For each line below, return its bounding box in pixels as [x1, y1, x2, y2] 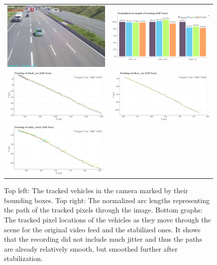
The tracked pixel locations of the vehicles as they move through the [4, 214, 211, 225]
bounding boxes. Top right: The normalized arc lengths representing [4, 195, 210, 205]
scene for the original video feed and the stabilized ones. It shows [4, 224, 201, 234]
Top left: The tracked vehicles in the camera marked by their [4, 185, 188, 196]
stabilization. [4, 253, 43, 264]
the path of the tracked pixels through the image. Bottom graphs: [4, 205, 203, 215]
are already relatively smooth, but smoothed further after [4, 243, 178, 254]
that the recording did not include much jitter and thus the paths [4, 234, 202, 244]
